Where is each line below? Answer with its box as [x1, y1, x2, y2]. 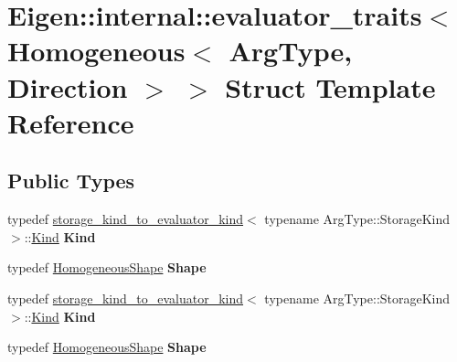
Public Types [7, 166, 135, 195]
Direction [7, 68, 128, 105]
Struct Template [225, 68, 436, 105]
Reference [7, 103, 134, 141]
